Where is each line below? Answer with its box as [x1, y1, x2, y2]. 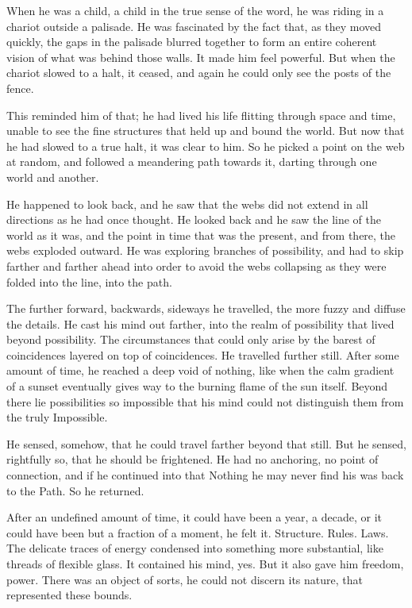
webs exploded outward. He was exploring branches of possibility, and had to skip [6, 242, 404, 259]
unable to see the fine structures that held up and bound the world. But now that [6, 122, 405, 139]
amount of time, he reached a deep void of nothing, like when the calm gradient [6, 362, 395, 379]
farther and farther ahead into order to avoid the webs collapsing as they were [6, 257, 387, 274]
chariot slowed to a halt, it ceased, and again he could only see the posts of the [6, 64, 391, 81]
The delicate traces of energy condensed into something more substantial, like [6, 540, 383, 556]
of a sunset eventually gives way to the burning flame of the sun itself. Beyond [6, 378, 388, 394]
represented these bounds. [6, 587, 133, 603]
